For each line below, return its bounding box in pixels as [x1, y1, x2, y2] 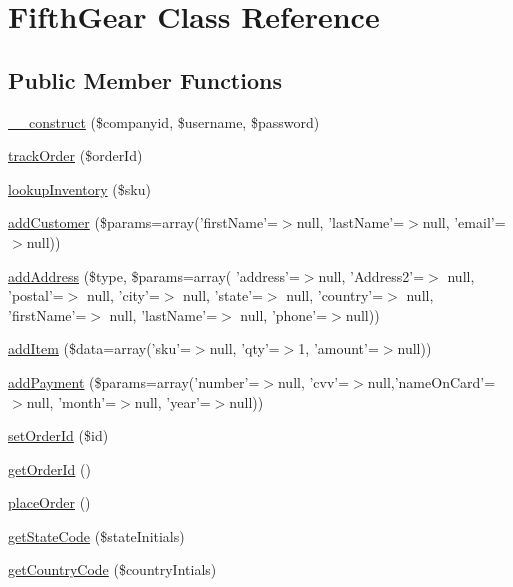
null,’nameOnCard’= [367, 371, 496, 392]
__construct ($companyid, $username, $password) [8, 111, 320, 132]
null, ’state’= [183, 285, 263, 306]
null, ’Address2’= [318, 265, 425, 286]
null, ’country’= [286, 285, 384, 306]
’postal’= [8, 285, 64, 306]
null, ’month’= [26, 391, 117, 412]
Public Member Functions [8, 64, 282, 95]
